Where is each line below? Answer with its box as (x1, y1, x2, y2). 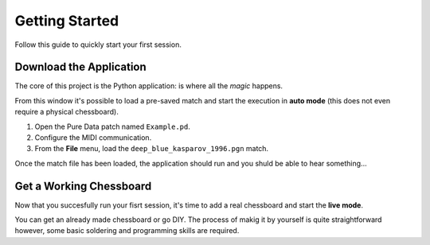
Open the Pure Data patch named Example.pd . (34, 122, 191, 131)
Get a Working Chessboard (14, 179, 152, 192)
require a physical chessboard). (14, 107, 119, 117)
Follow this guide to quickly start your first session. (14, 40, 182, 49)
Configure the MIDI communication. (34, 133, 152, 142)
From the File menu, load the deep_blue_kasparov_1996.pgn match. (34, 144, 269, 154)
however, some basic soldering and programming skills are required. (14, 226, 240, 235)
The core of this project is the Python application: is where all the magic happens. (14, 81, 283, 91)
